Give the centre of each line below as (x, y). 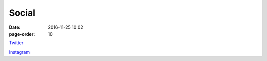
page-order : (22, 34)
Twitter (16, 43)
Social (22, 13)
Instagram (19, 52)
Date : (15, 27)
